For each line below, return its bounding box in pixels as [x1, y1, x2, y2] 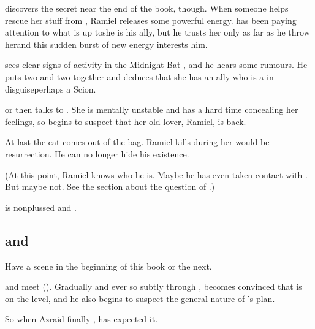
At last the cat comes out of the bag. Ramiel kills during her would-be [5, 135, 270, 148]
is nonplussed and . [5, 200, 77, 213]
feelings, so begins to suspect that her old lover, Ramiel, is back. [5, 115, 246, 127]
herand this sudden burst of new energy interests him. [5, 37, 208, 50]
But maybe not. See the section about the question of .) [5, 180, 215, 193]
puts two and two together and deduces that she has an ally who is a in [5, 70, 274, 83]
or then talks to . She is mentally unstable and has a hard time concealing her [5, 103, 298, 116]
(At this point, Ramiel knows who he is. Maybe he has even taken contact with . [5, 168, 308, 181]
